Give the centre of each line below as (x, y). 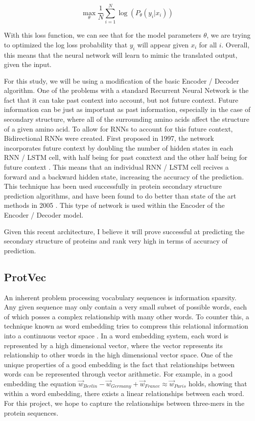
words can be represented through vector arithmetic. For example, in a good (118, 374)
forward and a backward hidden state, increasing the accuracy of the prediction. (124, 176)
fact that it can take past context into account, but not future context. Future (121, 100)
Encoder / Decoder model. (44, 215)
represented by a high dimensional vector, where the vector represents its (114, 345)
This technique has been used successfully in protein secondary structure (113, 186)
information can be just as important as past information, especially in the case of (127, 109)
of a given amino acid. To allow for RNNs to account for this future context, (118, 128)
